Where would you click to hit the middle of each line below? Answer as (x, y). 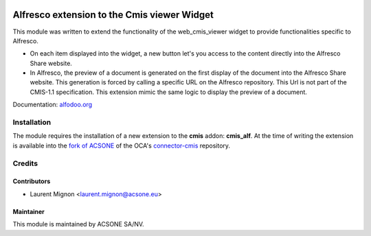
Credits (25, 163)
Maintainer (29, 211)
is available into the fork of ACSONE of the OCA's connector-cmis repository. (121, 145)
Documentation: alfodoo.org (53, 105)
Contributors (32, 181)
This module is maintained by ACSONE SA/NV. (78, 224)
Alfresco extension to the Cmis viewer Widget (113, 15)
